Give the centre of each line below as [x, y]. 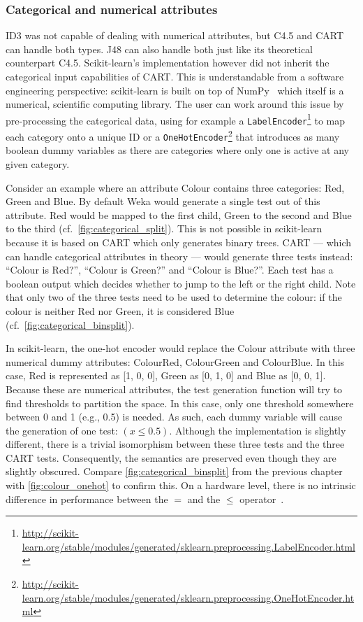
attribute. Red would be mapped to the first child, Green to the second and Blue [179, 214]
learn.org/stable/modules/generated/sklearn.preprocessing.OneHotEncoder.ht [188, 597]
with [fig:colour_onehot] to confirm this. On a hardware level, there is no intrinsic [181, 485]
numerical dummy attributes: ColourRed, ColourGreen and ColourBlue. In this [175, 361]
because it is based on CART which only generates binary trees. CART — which [179, 242]
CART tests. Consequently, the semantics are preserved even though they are [171, 457]
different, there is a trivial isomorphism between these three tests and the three [175, 444]
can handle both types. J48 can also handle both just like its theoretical [160, 49]
